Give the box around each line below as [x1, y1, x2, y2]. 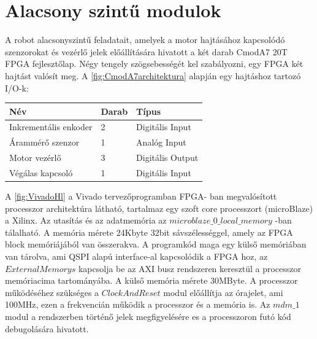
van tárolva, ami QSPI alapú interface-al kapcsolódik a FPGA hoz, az [5, 250, 268, 263]
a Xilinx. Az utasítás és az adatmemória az [5, 214, 167, 227]
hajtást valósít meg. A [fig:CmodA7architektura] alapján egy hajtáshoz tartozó [5, 69, 301, 82]
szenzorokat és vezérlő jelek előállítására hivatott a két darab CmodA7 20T [5, 45, 288, 58]
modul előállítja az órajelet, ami [163, 286, 283, 298]
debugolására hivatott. [5, 322, 89, 335]
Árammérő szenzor [9, 136, 80, 149]
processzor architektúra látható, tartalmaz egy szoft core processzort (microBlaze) [5, 201, 313, 214]
